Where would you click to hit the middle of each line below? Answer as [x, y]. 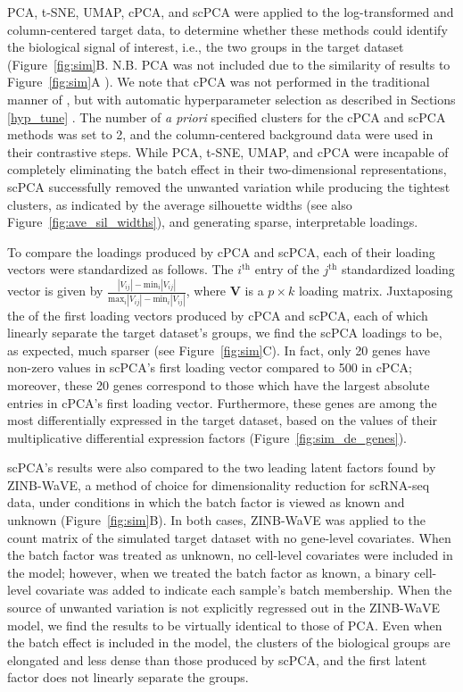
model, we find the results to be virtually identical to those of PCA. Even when [225, 625]
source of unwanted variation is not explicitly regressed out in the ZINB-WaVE [224, 608]
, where [206, 291]
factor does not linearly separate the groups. [128, 677]
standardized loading [398, 269]
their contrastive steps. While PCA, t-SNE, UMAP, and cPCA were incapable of [228, 151]
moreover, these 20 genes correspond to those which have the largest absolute [219, 384]
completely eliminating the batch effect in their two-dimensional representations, [227, 169]
